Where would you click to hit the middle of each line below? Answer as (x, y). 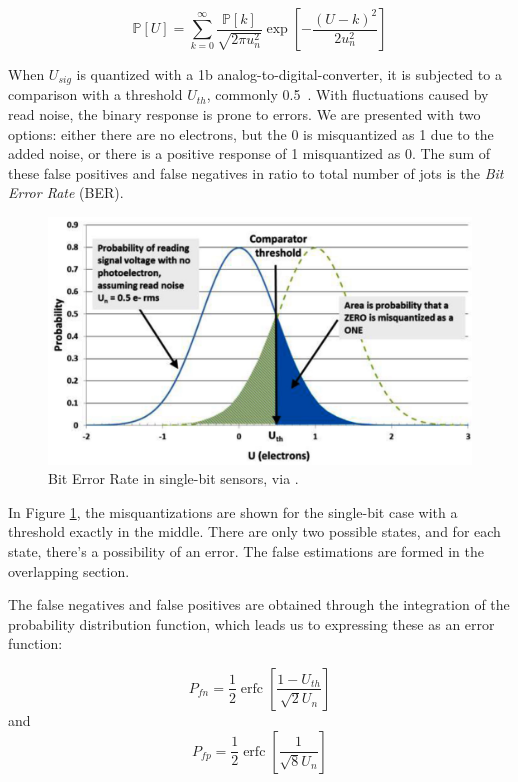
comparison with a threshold (95, 94)
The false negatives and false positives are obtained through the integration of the (259, 604)
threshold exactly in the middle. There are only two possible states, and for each (254, 531)
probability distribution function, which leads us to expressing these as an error (251, 623)
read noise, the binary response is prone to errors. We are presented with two (244, 114)
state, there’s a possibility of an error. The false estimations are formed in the (246, 551)
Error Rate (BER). (66, 192)
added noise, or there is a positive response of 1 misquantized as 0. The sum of (249, 153)
